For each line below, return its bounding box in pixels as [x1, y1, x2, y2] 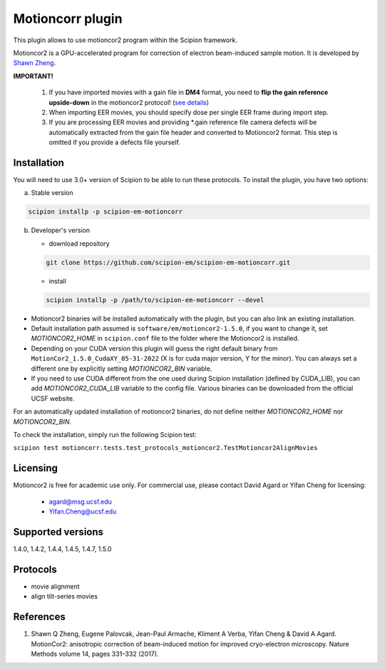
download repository [48, 239, 110, 248]
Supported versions [13, 526, 103, 538]
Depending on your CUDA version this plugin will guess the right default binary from [31, 344, 278, 353]
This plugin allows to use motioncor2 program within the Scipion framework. [13, 36, 238, 44]
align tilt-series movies [31, 592, 98, 601]
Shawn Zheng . [13, 59, 56, 67]
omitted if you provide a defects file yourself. [48, 138, 181, 146]
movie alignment [31, 582, 80, 591]
